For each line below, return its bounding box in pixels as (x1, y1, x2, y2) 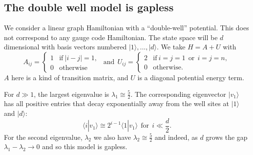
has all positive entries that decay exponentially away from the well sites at (4, 98, 229, 109)
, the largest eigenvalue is (34, 89, 109, 99)
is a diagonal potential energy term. (137, 72, 244, 82)
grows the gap (206, 132, 248, 142)
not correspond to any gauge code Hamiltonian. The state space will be (4, 32, 218, 42)
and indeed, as (154, 132, 198, 142)
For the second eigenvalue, (4, 132, 83, 142)
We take (161, 42, 186, 52)
